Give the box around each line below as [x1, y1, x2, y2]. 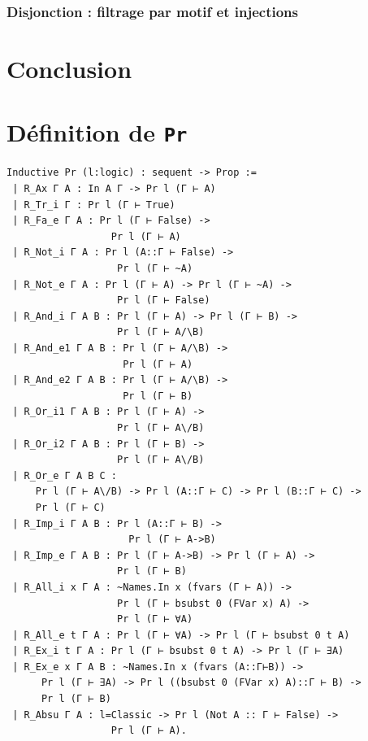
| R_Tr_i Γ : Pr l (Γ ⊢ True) [12, 198, 175, 211]
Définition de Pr [6, 116, 188, 149]
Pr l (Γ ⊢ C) [35, 501, 106, 513]
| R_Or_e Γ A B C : [12, 469, 118, 482]
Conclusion [6, 52, 132, 85]
